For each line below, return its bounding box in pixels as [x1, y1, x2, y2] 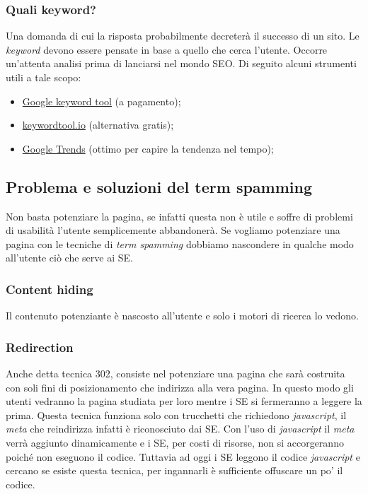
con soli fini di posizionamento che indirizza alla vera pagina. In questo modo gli [6, 380, 354, 394]
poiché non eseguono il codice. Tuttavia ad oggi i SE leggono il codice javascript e [6, 449, 360, 464]
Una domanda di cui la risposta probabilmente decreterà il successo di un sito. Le [6, 28, 360, 43]
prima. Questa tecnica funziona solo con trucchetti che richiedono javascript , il [6, 407, 347, 422]
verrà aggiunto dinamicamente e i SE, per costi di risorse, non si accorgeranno [6, 435, 344, 449]
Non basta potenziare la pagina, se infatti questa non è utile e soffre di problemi [6, 208, 353, 223]
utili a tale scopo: [6, 70, 81, 84]
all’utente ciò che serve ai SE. [6, 250, 133, 265]
